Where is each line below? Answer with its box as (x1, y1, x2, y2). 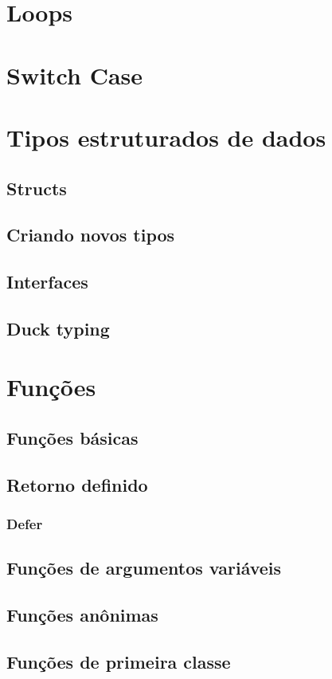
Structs (6, 175, 67, 200)
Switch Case (6, 58, 143, 91)
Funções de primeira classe (6, 649, 231, 673)
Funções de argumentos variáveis (6, 555, 282, 580)
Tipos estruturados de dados (6, 120, 326, 153)
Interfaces (6, 269, 88, 294)
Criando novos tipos (6, 222, 175, 247)
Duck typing (6, 316, 110, 340)
